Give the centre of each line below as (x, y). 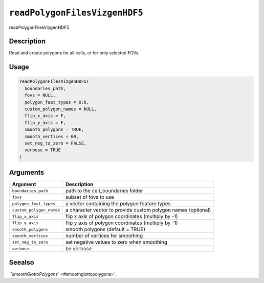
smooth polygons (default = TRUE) (105, 229)
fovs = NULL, (40, 95)
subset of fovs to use (90, 197)
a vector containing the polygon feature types (118, 204)
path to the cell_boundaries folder (104, 191)
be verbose (78, 249)
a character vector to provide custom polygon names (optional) (138, 210)
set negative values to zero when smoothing (116, 242)
